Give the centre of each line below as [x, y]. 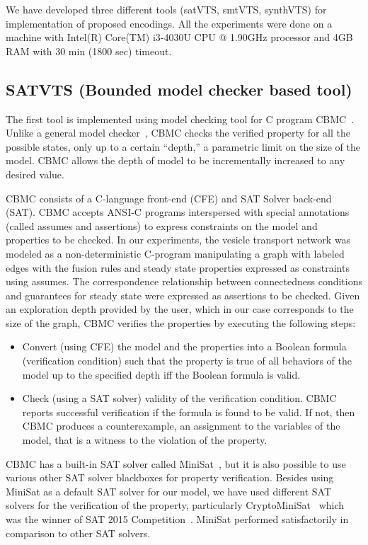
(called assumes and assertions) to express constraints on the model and [162, 225]
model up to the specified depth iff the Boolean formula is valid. [161, 374]
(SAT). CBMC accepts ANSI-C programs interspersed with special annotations [178, 212]
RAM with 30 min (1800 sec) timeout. [89, 51]
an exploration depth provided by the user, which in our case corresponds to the [180, 309]
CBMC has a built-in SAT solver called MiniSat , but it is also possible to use [176, 463]
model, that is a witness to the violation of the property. [145, 440]
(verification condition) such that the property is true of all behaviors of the [187, 361]
